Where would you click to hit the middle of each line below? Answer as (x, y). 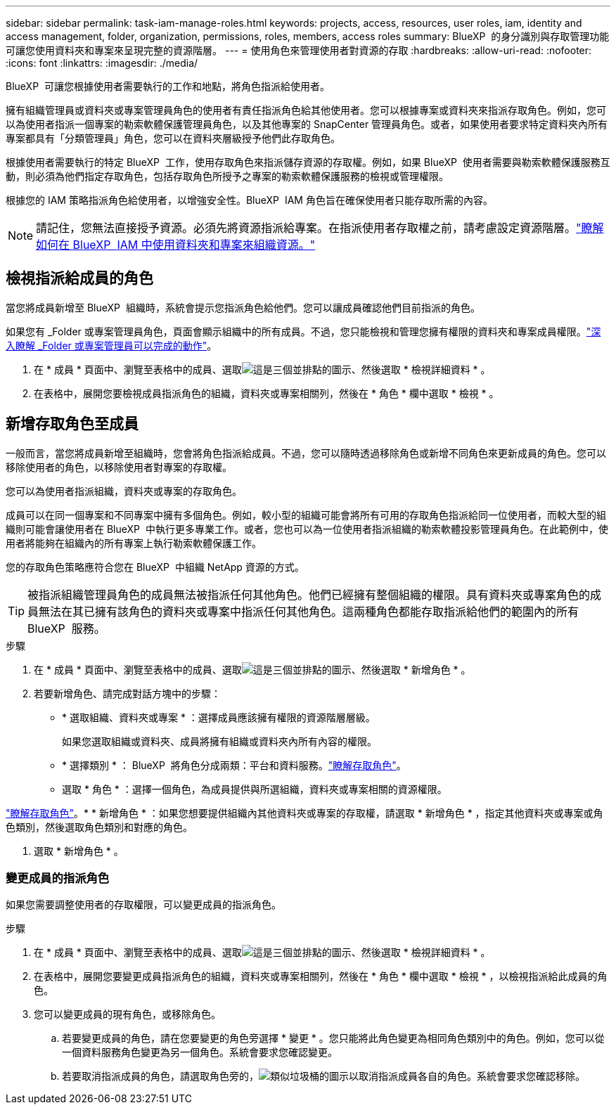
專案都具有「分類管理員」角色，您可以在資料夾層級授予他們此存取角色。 (173, 138)
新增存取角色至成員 (72, 424)
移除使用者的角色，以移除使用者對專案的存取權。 (119, 467)
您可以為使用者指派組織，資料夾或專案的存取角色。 (124, 491)
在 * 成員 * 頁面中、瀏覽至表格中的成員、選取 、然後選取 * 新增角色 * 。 (252, 669)
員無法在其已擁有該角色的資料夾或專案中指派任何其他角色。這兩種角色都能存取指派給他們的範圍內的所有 (303, 611)
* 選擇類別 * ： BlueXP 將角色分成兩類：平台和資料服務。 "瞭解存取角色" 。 (234, 765)
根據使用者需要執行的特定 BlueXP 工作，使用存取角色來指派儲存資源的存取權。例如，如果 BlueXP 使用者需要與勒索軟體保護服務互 (308, 162)
